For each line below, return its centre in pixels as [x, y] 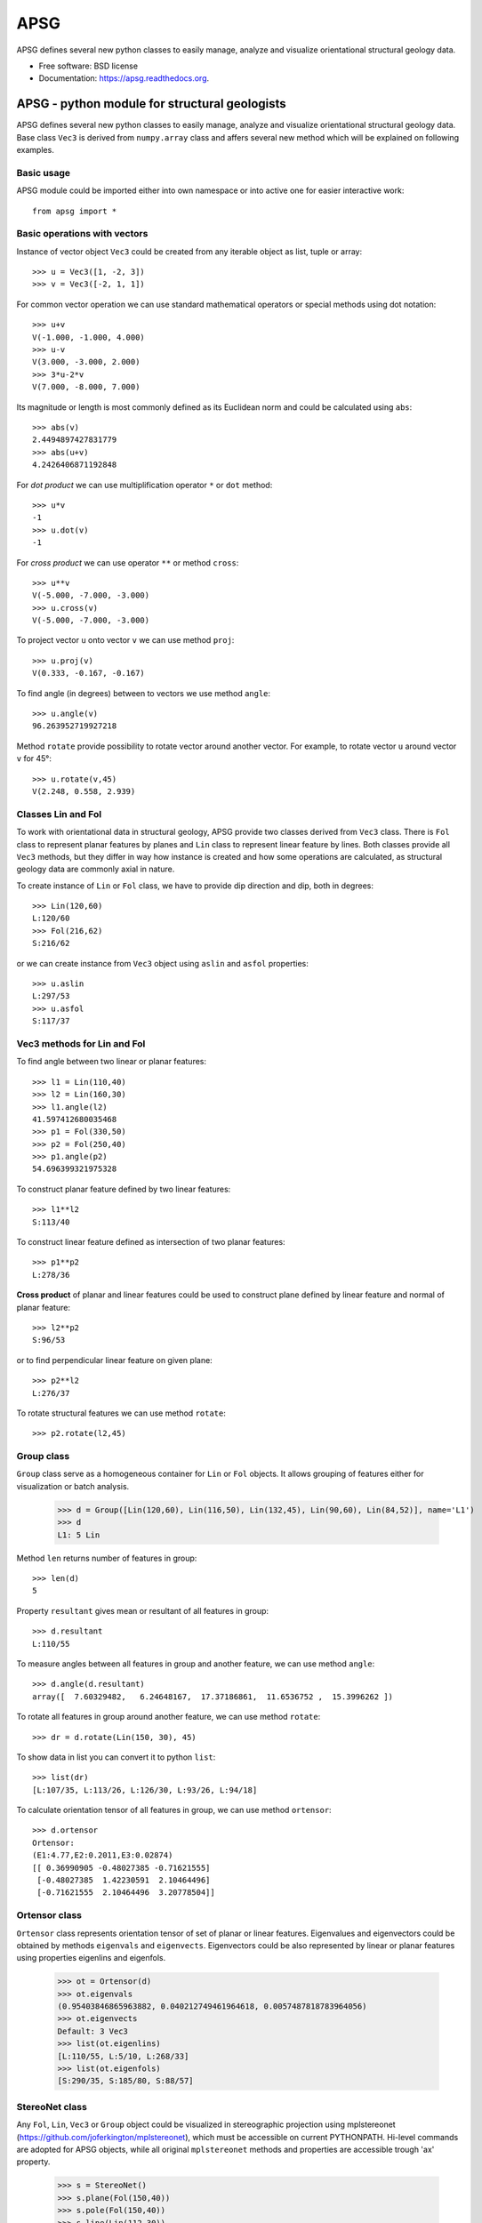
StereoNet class [52, 2107]
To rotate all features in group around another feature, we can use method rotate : [169, 1717]
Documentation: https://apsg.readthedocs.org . [124, 78]
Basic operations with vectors [82, 234]
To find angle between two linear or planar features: [112, 1062]
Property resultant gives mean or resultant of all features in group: [143, 1610]
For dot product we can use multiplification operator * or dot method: [145, 485]
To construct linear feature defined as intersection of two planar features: [151, 1242]
